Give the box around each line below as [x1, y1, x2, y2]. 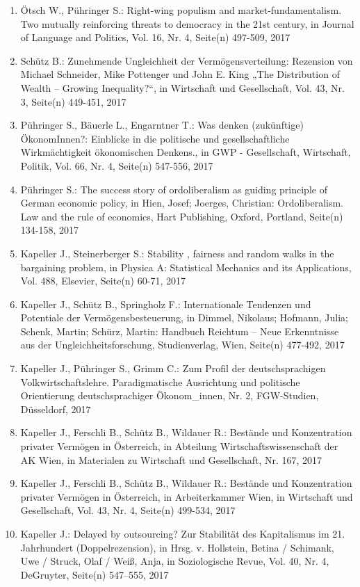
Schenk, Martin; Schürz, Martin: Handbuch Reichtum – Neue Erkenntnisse [20, 323, 339, 338]
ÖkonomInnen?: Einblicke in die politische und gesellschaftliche [20, 131, 290, 145]
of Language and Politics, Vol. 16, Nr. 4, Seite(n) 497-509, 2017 [20, 30, 291, 45]
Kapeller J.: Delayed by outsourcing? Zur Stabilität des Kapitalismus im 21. [20, 526, 345, 540]
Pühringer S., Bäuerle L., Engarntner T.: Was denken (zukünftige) [20, 118, 304, 132]
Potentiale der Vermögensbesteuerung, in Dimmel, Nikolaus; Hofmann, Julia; [20, 310, 348, 325]
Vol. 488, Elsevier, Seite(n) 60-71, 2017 [20, 273, 186, 288]
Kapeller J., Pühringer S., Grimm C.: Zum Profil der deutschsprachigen [20, 361, 326, 376]
